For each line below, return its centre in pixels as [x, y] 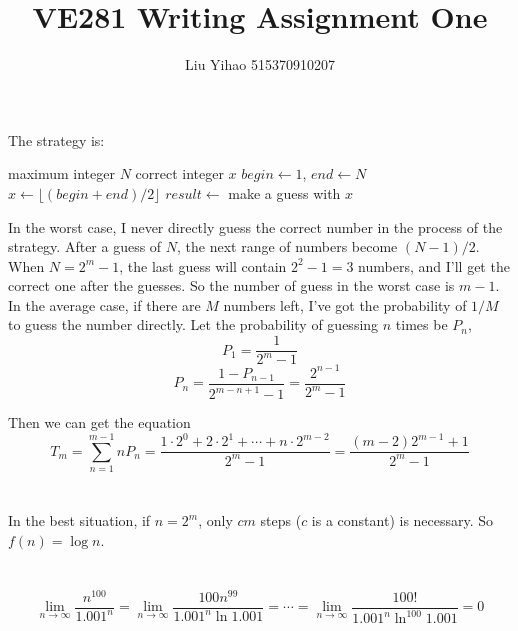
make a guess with [284, 192]
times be [421, 324]
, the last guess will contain [203, 265]
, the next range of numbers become [287, 246]
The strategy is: [56, 139]
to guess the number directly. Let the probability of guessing [193, 324]
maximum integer [61, 173]
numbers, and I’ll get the [434, 265]
